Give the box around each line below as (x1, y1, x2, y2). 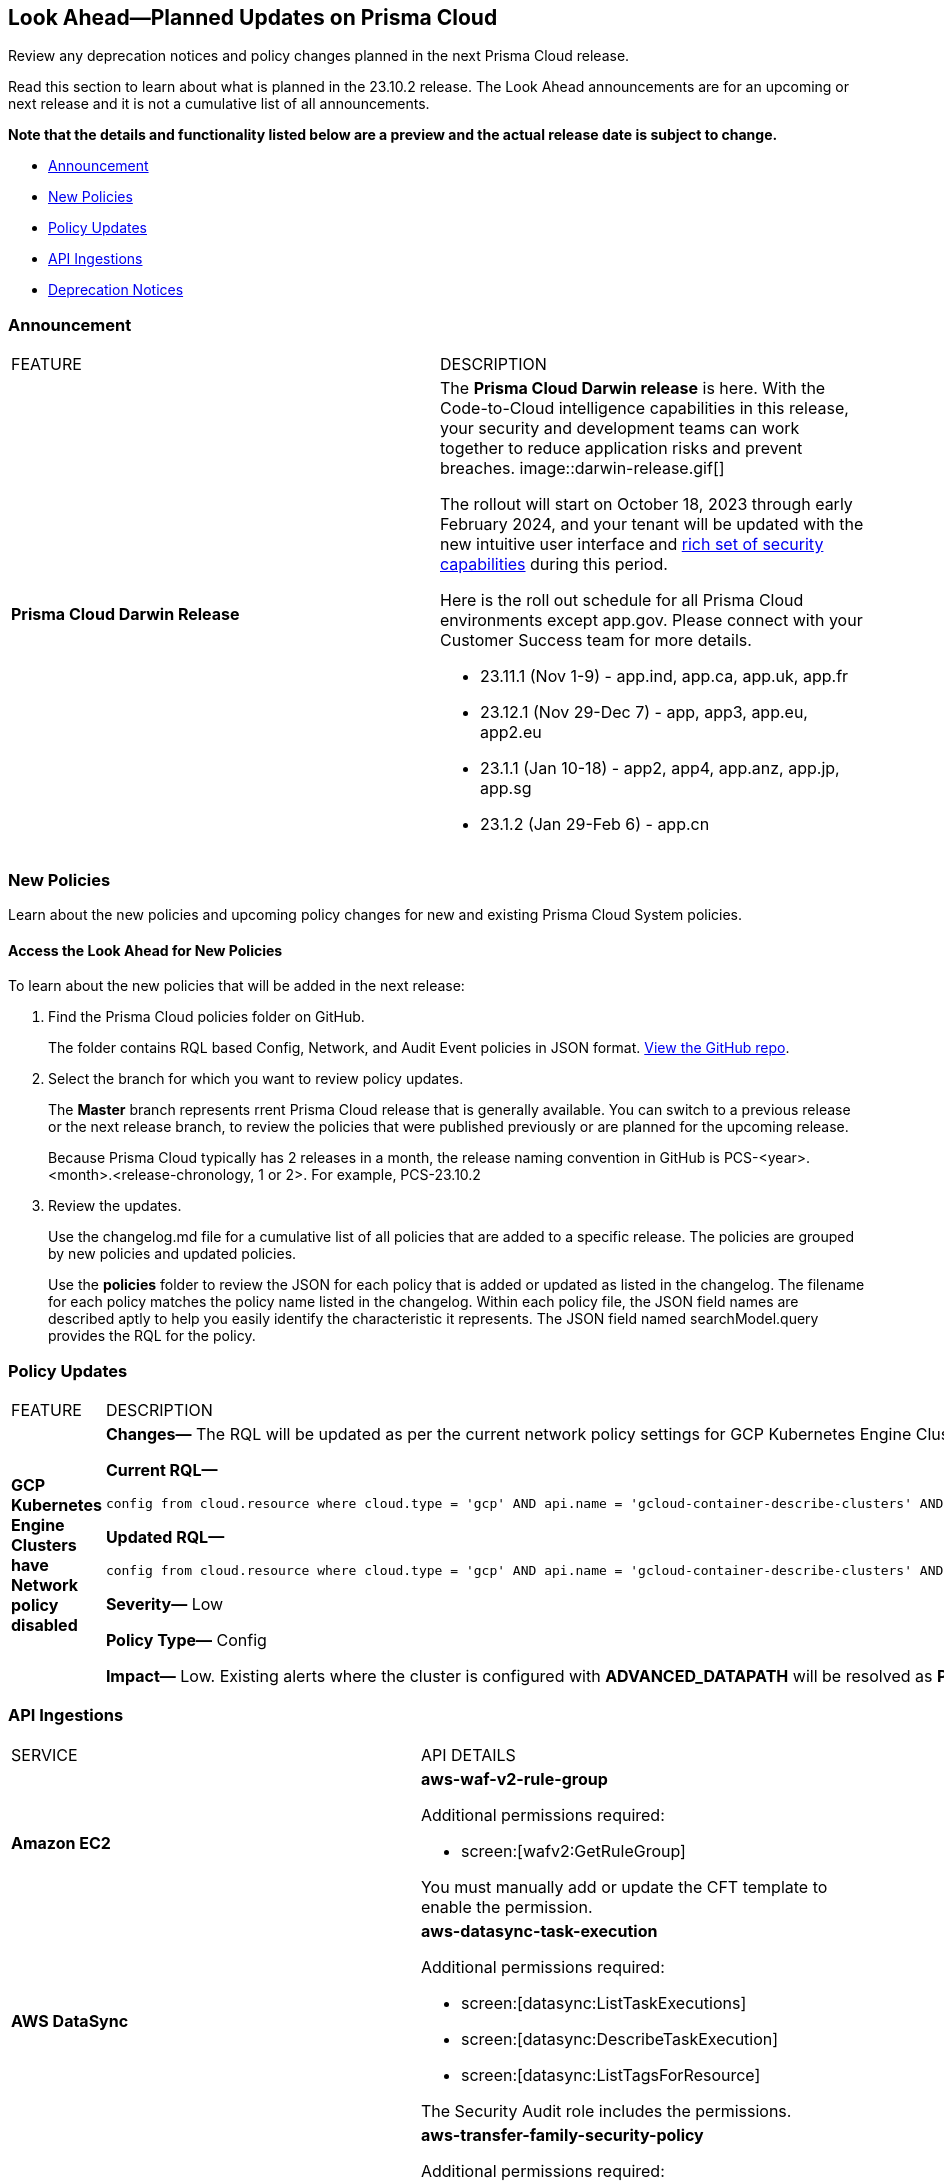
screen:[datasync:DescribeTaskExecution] (460, 2028, 779, 2049)
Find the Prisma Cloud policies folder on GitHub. (48, 1008, 365, 1026)
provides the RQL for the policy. (48, 1327, 256, 1345)
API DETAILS (420, 1744, 516, 1765)
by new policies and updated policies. (48, 1245, 297, 1263)
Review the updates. (48, 1197, 182, 1215)
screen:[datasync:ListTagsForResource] (460, 2064, 761, 2085)
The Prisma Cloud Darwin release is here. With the (440, 378, 826, 399)
